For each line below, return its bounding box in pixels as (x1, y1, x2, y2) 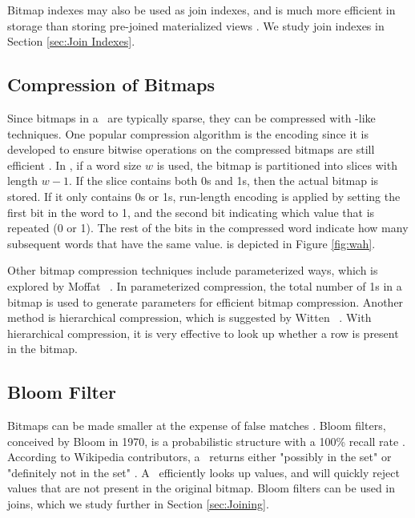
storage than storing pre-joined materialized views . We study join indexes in (7, 17, 385, 34)
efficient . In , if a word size (7, 156, 142, 173)
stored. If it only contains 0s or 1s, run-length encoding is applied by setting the (7, 187, 401, 204)
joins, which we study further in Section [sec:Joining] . (7, 496, 269, 512)
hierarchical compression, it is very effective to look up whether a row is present (7, 324, 399, 341)
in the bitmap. (7, 340, 78, 357)
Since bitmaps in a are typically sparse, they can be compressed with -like (7, 109, 376, 126)
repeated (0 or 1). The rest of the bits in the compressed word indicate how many (7, 219, 409, 236)
